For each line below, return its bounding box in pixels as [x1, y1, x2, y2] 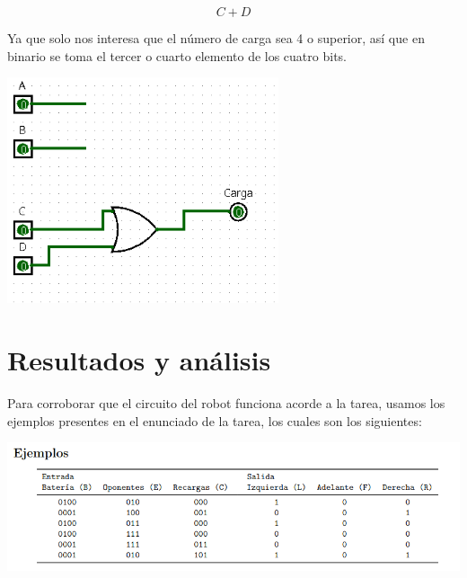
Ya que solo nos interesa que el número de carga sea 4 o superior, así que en [7, 29, 425, 47]
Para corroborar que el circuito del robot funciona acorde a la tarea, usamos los [7, 394, 445, 413]
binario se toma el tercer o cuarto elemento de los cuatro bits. [7, 46, 347, 65]
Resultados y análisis [7, 342, 271, 378]
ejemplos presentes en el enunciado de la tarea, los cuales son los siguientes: [7, 411, 422, 430]
